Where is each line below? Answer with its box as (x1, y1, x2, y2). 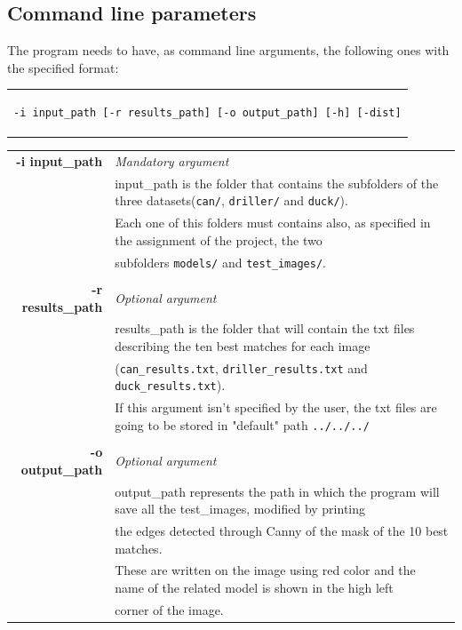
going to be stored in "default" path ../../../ (115, 415, 370, 434)
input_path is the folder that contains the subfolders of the (115, 173, 439, 192)
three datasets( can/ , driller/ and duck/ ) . (115, 191, 348, 210)
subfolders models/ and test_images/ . (115, 252, 326, 271)
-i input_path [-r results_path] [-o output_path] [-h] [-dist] (13, 107, 402, 120)
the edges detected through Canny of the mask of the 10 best (115, 521, 449, 539)
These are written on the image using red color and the (115, 561, 416, 579)
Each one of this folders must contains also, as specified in (115, 213, 431, 232)
